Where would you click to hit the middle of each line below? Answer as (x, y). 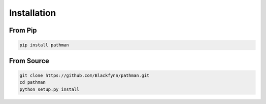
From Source (29, 61)
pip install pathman (44, 45)
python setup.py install (50, 89)
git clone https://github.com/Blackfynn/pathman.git (84, 75)
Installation (33, 13)
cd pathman (33, 82)
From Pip (23, 30)
